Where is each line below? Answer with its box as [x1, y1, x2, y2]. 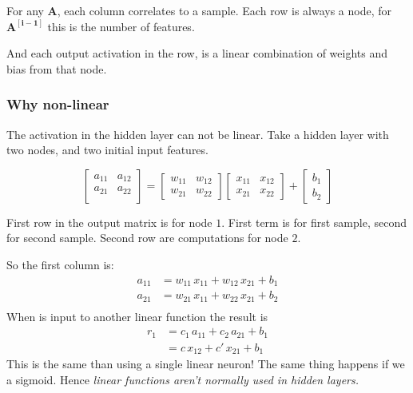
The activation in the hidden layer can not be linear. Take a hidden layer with [6, 125, 389, 142]
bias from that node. [6, 60, 107, 77]
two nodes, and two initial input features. [6, 141, 208, 158]
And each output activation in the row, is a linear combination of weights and [6, 45, 388, 62]
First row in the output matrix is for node [6, 213, 212, 230]
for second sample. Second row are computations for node [6, 229, 288, 246]
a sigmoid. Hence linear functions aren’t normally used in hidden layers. [6, 371, 359, 387]
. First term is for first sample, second [221, 213, 407, 230]
